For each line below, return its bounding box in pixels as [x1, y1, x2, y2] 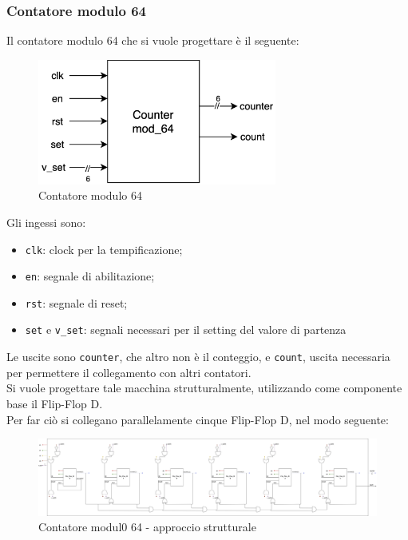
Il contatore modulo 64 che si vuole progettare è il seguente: [6, 32, 299, 49]
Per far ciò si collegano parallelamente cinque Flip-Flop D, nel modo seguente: [6, 411, 389, 427]
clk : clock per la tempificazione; [25, 240, 183, 257]
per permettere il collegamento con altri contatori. [6, 363, 252, 380]
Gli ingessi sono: [6, 213, 86, 230]
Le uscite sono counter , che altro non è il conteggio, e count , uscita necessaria [6, 348, 390, 365]
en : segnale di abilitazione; [25, 268, 155, 284]
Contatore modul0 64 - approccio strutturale [38, 518, 256, 535]
